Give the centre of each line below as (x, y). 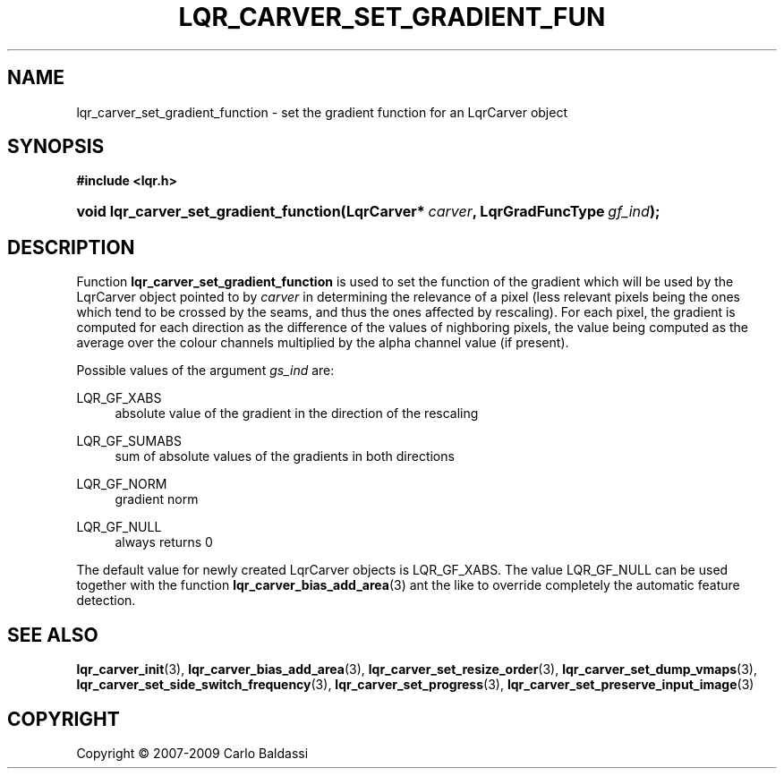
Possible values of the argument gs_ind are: (205, 371)
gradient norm (157, 499)
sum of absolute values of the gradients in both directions (285, 456)
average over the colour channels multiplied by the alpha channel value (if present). (323, 343)
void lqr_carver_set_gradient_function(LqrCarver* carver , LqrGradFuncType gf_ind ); (368, 212)
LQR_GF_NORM (122, 484)
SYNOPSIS (56, 147)
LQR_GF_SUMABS (129, 441)
